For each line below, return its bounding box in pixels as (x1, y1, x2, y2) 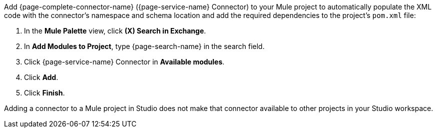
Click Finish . (24, 88, 65, 97)
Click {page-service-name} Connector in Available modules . (24, 57, 225, 66)
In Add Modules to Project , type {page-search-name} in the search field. (24, 42, 265, 50)
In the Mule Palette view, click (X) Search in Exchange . (24, 26, 206, 35)
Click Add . (24, 73, 58, 81)
